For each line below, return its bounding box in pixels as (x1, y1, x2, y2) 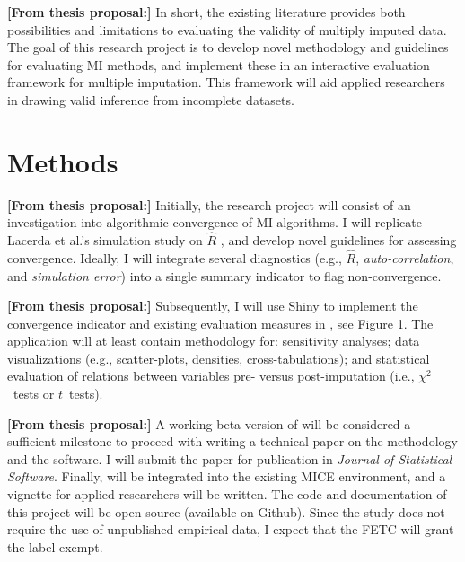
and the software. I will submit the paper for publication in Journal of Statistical (7, 449, 452, 468)
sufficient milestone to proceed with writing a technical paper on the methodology (7, 432, 458, 451)
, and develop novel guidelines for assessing (220, 231, 457, 250)
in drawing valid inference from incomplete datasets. (7, 90, 294, 109)
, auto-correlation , (355, 248, 454, 267)
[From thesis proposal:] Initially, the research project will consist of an (7, 195, 411, 214)
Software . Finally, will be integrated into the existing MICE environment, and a (7, 467, 446, 486)
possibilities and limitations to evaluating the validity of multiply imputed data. (7, 20, 447, 39)
